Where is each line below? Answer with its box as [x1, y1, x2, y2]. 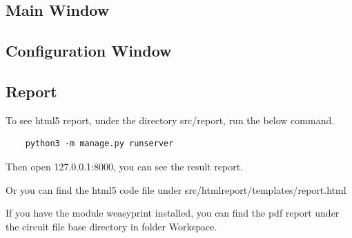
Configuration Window [6, 40, 172, 61]
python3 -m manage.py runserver [25, 139, 174, 149]
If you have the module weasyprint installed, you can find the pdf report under [6, 206, 340, 220]
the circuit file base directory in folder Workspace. [6, 219, 217, 233]
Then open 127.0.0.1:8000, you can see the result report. [6, 159, 244, 173]
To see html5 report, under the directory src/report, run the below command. [6, 112, 335, 127]
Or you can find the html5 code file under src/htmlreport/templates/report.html [6, 182, 346, 197]
